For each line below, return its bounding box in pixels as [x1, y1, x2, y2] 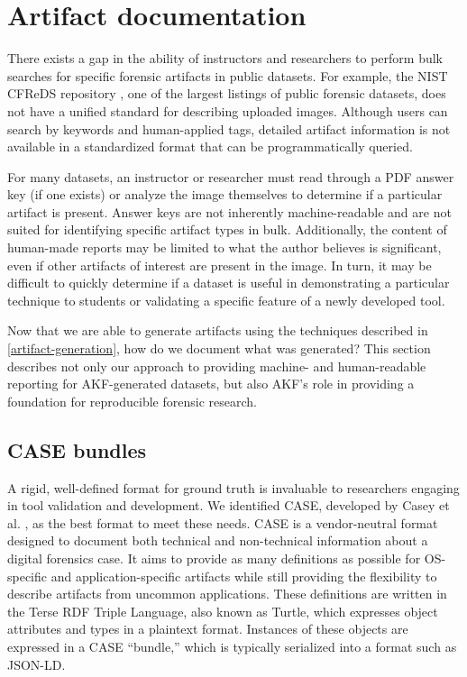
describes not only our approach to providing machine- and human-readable [7, 356, 426, 375]
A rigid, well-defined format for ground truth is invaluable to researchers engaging [7, 478, 460, 497]
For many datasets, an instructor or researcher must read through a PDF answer [7, 167, 454, 186]
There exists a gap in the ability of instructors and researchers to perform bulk [7, 49, 443, 68]
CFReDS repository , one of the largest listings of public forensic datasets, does [7, 84, 446, 103]
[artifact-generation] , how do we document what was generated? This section [7, 339, 431, 358]
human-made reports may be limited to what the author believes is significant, [7, 238, 442, 257]
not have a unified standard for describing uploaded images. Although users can [7, 101, 448, 120]
